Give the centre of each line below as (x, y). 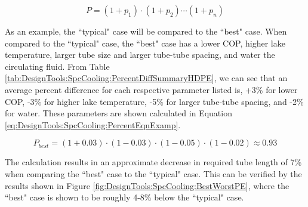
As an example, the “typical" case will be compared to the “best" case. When (146, 31)
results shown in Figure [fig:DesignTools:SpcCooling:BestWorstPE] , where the (147, 185)
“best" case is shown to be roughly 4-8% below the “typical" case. (124, 197)
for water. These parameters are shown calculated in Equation (118, 113)
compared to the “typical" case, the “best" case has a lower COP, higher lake (145, 43)
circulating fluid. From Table (57, 66)
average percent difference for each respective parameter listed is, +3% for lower (151, 89)
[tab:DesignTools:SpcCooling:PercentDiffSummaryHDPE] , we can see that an (146, 78)
